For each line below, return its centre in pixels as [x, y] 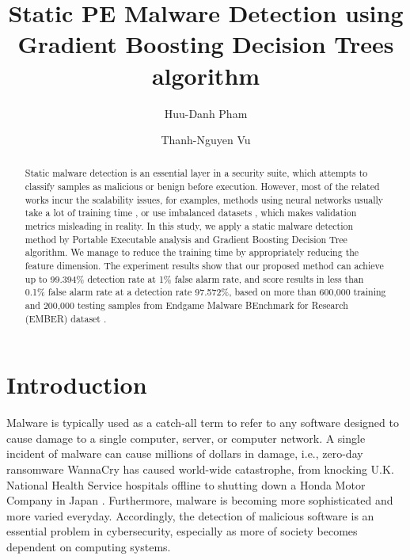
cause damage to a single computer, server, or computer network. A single [186, 438]
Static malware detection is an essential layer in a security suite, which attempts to [196, 173]
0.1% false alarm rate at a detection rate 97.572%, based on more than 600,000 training [205, 292]
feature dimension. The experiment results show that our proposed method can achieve [204, 266]
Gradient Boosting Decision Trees [206, 44]
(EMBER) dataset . [66, 318]
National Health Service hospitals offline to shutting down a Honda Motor [186, 484]
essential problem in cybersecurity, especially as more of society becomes [182, 531]
